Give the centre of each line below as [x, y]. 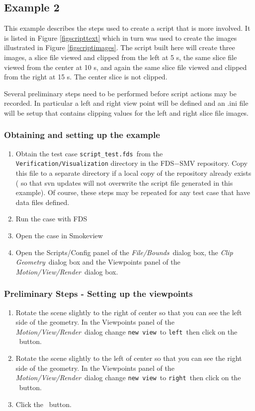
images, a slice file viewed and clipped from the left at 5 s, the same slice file [121, 57]
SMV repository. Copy [213, 163]
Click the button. [43, 404]
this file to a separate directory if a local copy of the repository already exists [133, 173]
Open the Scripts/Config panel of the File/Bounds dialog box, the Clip [124, 252]
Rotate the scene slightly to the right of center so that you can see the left [129, 312]
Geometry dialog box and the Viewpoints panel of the [98, 262]
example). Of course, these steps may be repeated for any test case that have [133, 192]
